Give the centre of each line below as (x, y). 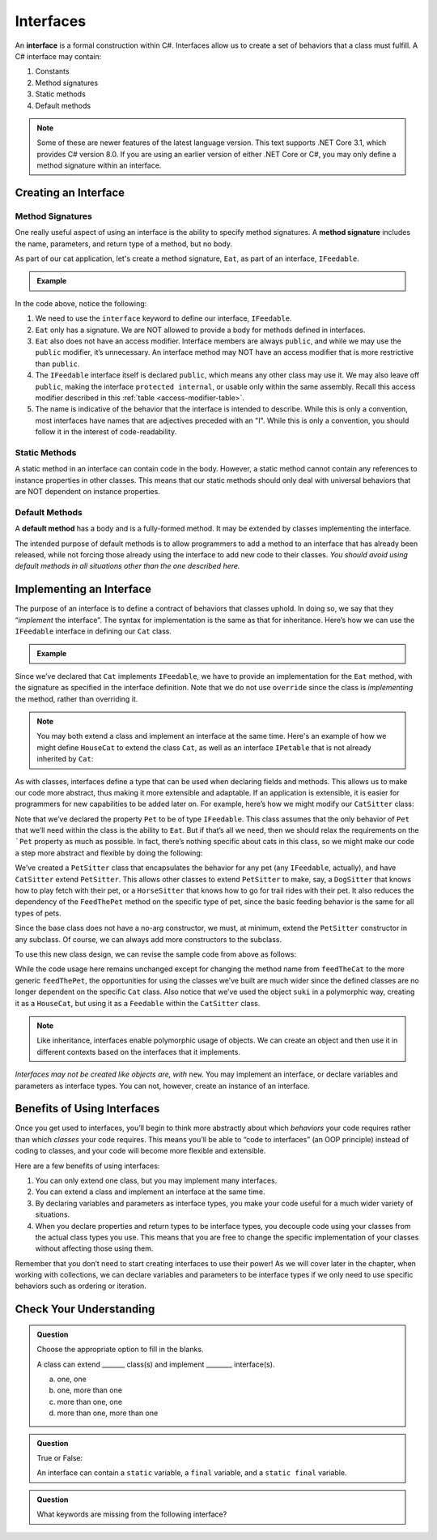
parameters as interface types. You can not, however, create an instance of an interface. (163, 1086)
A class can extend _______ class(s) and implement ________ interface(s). (156, 1364)
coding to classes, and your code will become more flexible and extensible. (140, 1151)
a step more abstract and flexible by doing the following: (109, 853)
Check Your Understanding (85, 1310)
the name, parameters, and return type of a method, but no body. (124, 244)
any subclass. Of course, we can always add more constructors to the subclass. (148, 939)
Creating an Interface (70, 192)
